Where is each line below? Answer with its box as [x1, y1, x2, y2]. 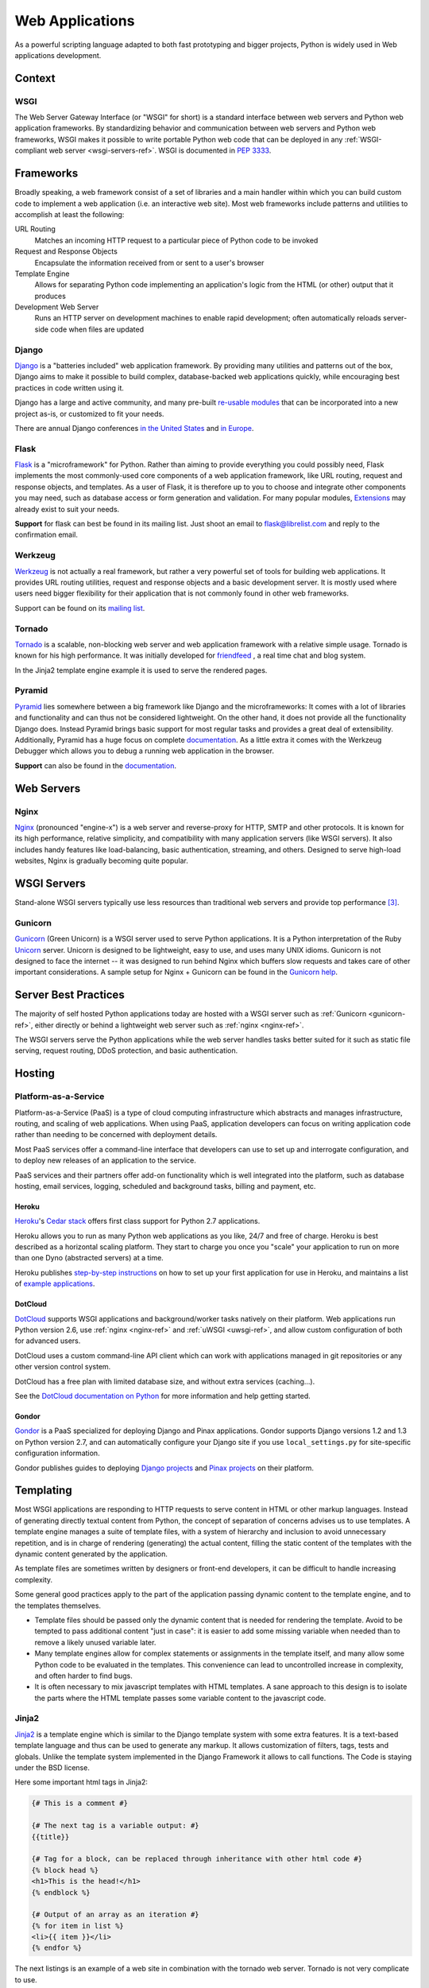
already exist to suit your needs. [14, 504, 120, 514]
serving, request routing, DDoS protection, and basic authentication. [14, 1046, 238, 1055]
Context [14, 72, 56, 85]
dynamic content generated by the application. [14, 1549, 168, 1559]
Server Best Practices [14, 988, 125, 1002]
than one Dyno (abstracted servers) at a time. [14, 1253, 164, 1263]
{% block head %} [31, 1866, 99, 1874]
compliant [14, 146, 48, 155]
